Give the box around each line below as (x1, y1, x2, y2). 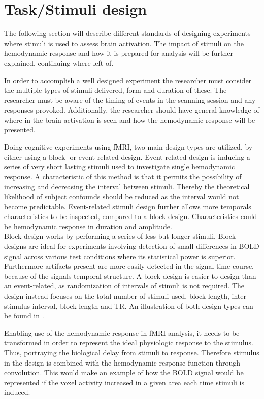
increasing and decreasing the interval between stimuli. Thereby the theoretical (4, 181, 250, 192)
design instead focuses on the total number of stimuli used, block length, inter (4, 290, 246, 301)
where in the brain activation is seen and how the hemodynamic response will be (4, 114, 255, 125)
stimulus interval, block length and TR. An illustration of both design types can (4, 300, 253, 311)
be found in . (4, 310, 44, 321)
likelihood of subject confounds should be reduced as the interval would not (4, 191, 239, 202)
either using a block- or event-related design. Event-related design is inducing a (4, 151, 250, 162)
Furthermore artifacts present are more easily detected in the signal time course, (4, 261, 254, 271)
